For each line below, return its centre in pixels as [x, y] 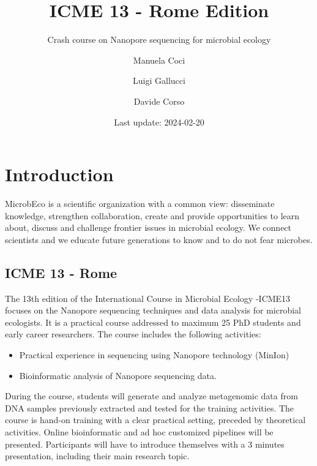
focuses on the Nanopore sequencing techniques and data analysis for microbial [153, 310]
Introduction [59, 174]
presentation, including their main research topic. [97, 456]
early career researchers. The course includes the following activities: [133, 334]
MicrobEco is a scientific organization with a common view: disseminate [140, 204]
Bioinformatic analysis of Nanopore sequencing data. [118, 375]
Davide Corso [159, 101]
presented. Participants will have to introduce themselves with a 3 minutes [145, 444]
